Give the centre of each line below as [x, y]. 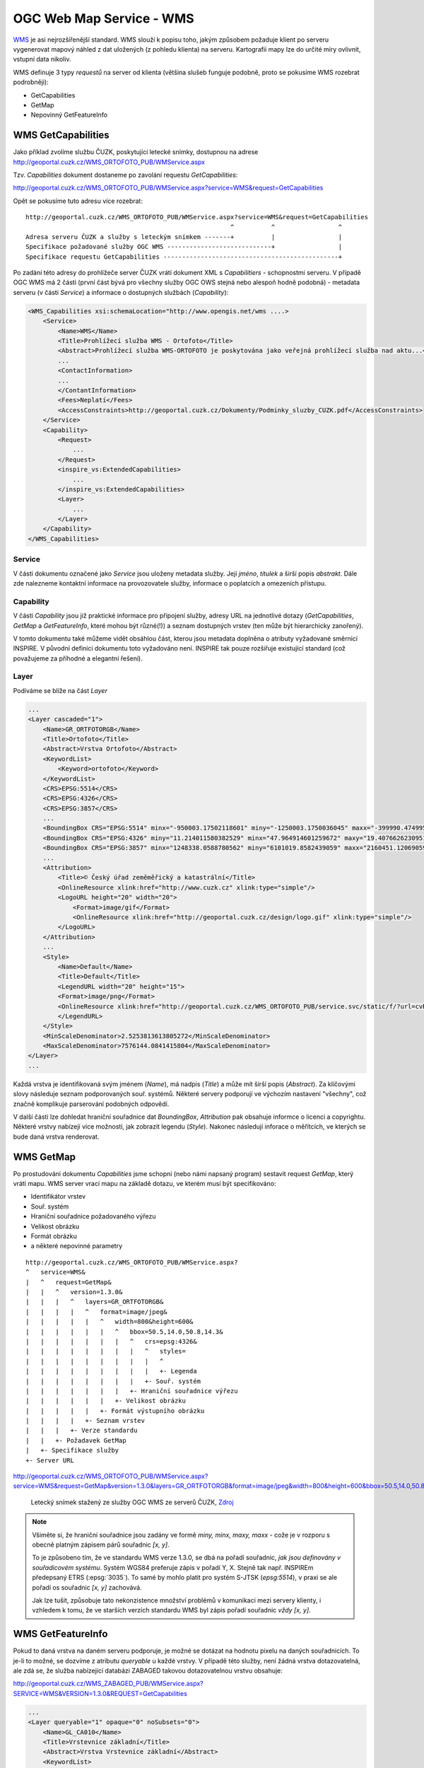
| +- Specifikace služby [72, 1450]
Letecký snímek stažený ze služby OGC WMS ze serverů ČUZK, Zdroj [132, 1502]
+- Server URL [50, 1460]
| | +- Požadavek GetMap [76, 1440]
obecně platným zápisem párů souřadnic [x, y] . [101, 1545]
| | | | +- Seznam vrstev [85, 1421]
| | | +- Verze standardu [82, 1431]
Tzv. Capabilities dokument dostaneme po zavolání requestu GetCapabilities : [125, 175]
